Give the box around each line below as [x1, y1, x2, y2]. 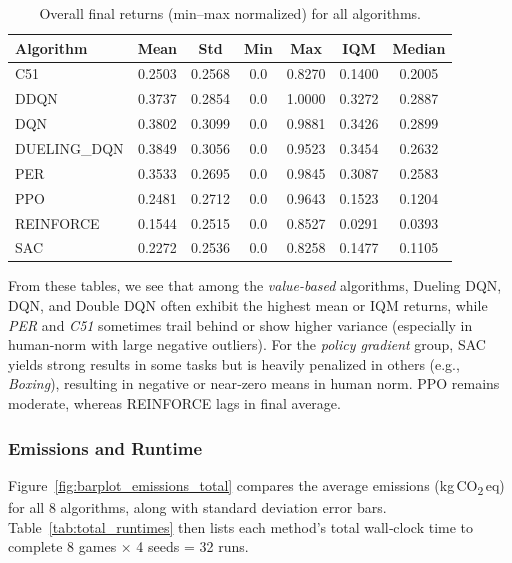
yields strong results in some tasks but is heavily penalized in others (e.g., [8, 353, 460, 374]
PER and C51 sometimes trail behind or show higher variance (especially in [8, 314, 473, 335]
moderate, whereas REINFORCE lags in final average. [8, 393, 341, 413]
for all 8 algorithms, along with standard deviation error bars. [8, 496, 387, 517]
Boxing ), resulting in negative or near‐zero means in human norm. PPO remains [8, 373, 500, 394]
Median [392, 37, 446, 58]
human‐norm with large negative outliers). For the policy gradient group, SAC [8, 334, 486, 355]
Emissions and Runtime [8, 435, 203, 460]
